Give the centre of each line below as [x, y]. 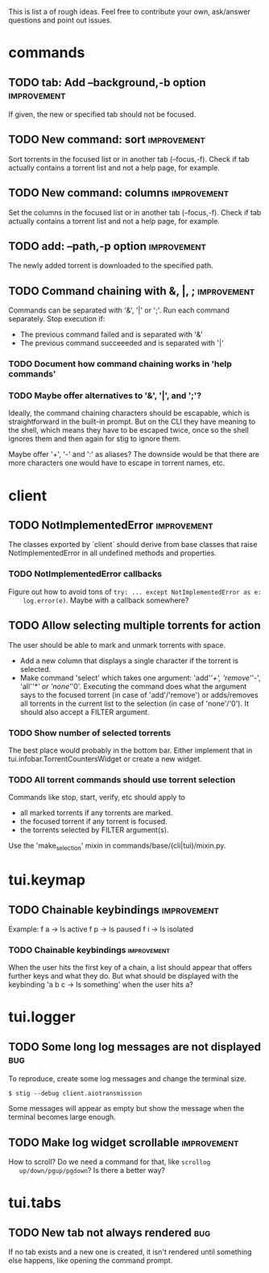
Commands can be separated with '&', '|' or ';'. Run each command [119, 310]
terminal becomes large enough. [62, 1117]
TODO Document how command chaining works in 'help [120, 364]
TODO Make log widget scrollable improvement [124, 1142]
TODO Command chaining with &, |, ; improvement [132, 290]
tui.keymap [47, 880]
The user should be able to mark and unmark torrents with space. [117, 645]
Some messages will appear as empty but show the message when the [126, 1109]
